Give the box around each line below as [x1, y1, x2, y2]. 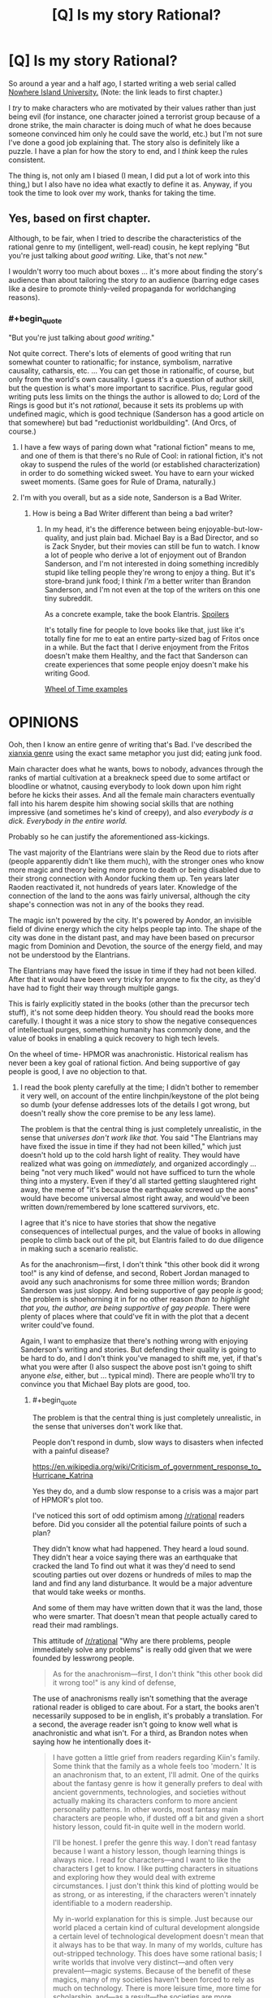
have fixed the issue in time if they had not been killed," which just [19, 1142, 242, 1151]
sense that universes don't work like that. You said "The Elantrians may [19, 1133, 258, 1142]
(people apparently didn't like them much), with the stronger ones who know [8, 856, 265, 866]
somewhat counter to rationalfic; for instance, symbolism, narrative [8, 357, 233, 367]
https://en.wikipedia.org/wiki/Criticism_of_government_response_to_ [32, 1462, 261, 1472]
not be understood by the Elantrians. [8, 950, 131, 960]
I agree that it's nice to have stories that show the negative [19, 1218, 217, 1228]
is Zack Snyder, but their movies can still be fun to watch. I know [44, 542, 260, 552]
